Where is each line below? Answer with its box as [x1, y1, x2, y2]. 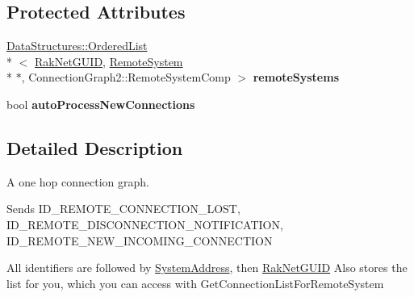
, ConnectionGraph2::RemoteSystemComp [21, 69, 231, 86]
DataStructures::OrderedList [6, 37, 148, 54]
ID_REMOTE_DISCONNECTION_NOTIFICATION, [6, 215, 283, 232]
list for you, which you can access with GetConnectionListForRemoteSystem [6, 274, 384, 291]
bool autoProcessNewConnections [6, 95, 195, 112]
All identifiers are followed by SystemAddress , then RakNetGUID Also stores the [6, 259, 408, 276]
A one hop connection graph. [6, 173, 150, 190]
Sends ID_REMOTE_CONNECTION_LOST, [6, 200, 240, 217]
